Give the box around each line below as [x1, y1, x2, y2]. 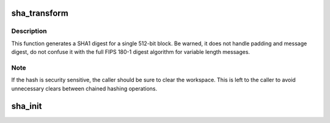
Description [11, 27, 47, 35]
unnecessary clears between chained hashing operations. [11, 84, 158, 92]
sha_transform [11, 8, 68, 18]
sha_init [11, 101, 42, 111]
